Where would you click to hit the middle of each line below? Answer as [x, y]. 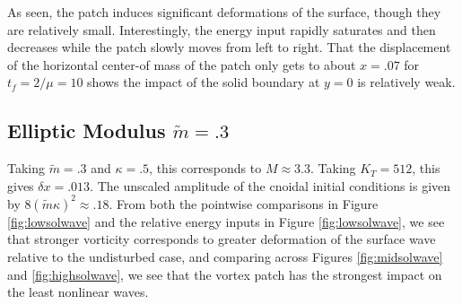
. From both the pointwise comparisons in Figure [244, 203]
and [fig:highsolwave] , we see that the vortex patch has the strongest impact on [225, 274]
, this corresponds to [205, 168]
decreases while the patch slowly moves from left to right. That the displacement [229, 47]
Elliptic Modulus [87, 130]
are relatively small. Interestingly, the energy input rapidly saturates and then [222, 29]
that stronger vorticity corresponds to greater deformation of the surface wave [222, 239]
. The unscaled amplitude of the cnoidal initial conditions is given [270, 185]
